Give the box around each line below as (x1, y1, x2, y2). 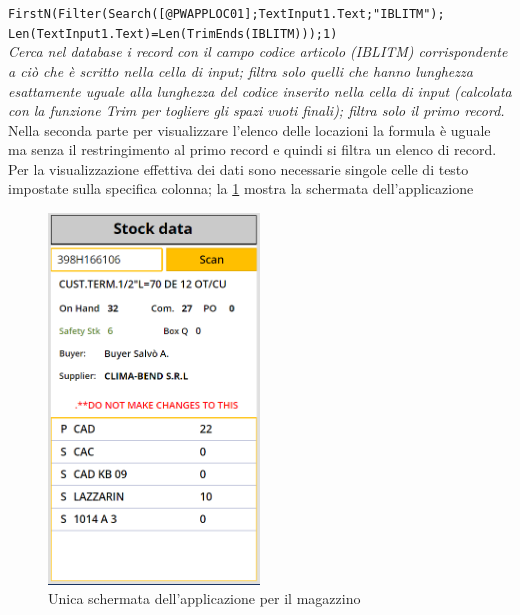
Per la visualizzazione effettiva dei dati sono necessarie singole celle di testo (8, 158, 469, 179)
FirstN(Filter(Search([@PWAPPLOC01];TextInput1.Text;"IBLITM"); (8, 7, 445, 21)
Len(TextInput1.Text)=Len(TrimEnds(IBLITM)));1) (8, 26, 338, 41)
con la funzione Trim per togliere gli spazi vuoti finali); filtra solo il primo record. (8, 100, 505, 121)
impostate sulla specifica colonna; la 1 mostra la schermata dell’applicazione (8, 178, 474, 199)
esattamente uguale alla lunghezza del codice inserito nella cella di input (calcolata (8, 80, 512, 101)
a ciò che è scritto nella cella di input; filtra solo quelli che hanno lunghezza (8, 60, 473, 81)
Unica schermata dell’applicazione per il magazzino (48, 588, 361, 609)
